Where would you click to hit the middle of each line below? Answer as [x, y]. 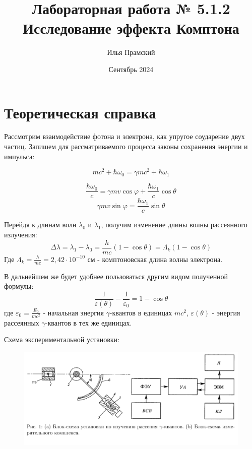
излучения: [21, 235]
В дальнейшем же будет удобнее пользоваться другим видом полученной [116, 276]
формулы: [19, 286]
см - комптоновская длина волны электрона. [155, 259]
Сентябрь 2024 [131, 69]
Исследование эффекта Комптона [131, 28]
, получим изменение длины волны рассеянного [174, 225]
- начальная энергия [73, 312]
